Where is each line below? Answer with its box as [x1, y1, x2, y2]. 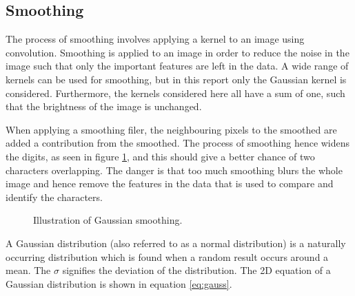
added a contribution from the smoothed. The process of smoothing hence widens [6, 136, 350, 150]
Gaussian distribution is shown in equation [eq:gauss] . [6, 276, 232, 290]
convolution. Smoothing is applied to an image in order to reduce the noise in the [6, 45, 349, 59]
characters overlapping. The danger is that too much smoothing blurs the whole [6, 162, 343, 177]
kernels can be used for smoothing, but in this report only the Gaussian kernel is [6, 72, 347, 86]
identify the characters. [6, 189, 103, 204]
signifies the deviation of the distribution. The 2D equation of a [62, 263, 331, 277]
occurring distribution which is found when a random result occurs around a [6, 249, 329, 264]
